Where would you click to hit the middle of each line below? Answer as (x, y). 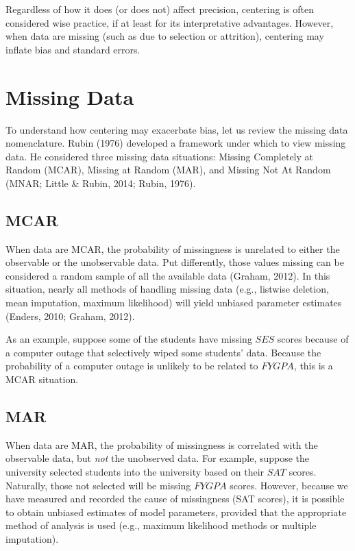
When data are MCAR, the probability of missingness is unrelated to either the (173, 248)
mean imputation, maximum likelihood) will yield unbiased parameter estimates (174, 303)
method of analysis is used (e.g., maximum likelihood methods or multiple (161, 525)
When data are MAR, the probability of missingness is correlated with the (162, 444)
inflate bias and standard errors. (73, 49)
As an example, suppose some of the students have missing (129, 339)
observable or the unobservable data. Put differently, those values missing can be (175, 262)
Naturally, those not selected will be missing (98, 485)
